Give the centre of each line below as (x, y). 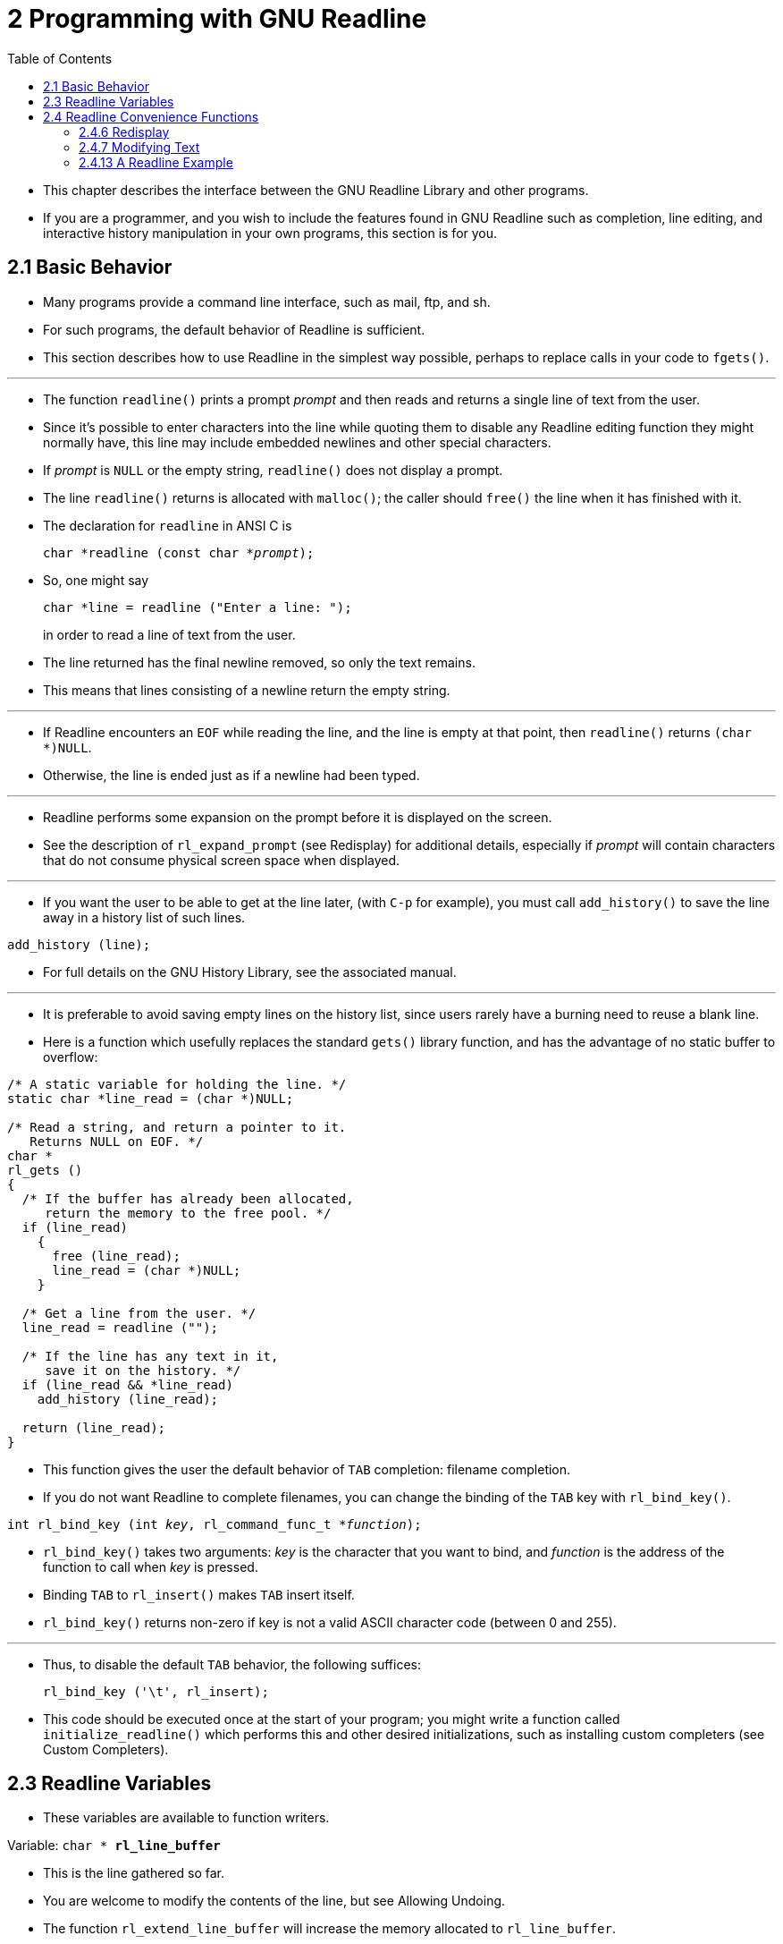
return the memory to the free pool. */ (188, 1213)
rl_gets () (45, 1170)
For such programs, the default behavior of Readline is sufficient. (234, 329)
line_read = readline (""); (120, 1327)
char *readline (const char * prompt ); (179, 552)
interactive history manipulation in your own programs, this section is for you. (270, 233)
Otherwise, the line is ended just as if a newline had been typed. (232, 775)
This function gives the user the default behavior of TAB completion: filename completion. (307, 1469)
